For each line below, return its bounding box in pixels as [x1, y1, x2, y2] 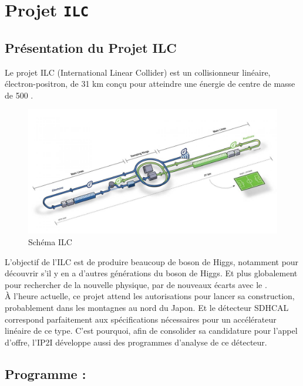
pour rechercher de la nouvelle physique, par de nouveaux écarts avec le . [5, 278, 267, 290]
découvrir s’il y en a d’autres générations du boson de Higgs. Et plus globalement [5, 267, 298, 279]
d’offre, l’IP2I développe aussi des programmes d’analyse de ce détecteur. [5, 336, 267, 348]
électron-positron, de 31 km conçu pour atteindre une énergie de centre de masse [5, 77, 295, 90]
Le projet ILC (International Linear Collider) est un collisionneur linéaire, [5, 66, 271, 78]
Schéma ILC [28, 236, 72, 248]
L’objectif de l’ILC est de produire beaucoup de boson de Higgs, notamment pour [5, 255, 299, 268]
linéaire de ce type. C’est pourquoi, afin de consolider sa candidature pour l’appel [5, 324, 298, 337]
